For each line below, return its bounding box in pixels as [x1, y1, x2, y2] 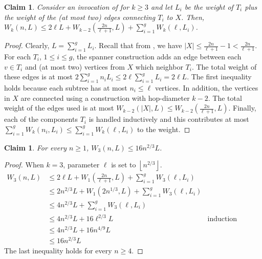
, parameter [63, 159, 100, 170]
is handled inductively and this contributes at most [89, 114, 249, 124]
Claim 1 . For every [4, 142, 67, 153]
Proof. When [4, 159, 44, 170]
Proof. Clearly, [4, 40, 50, 51]
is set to [111, 159, 136, 170]
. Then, [181, 11, 205, 22]
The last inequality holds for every [4, 245, 112, 256]
